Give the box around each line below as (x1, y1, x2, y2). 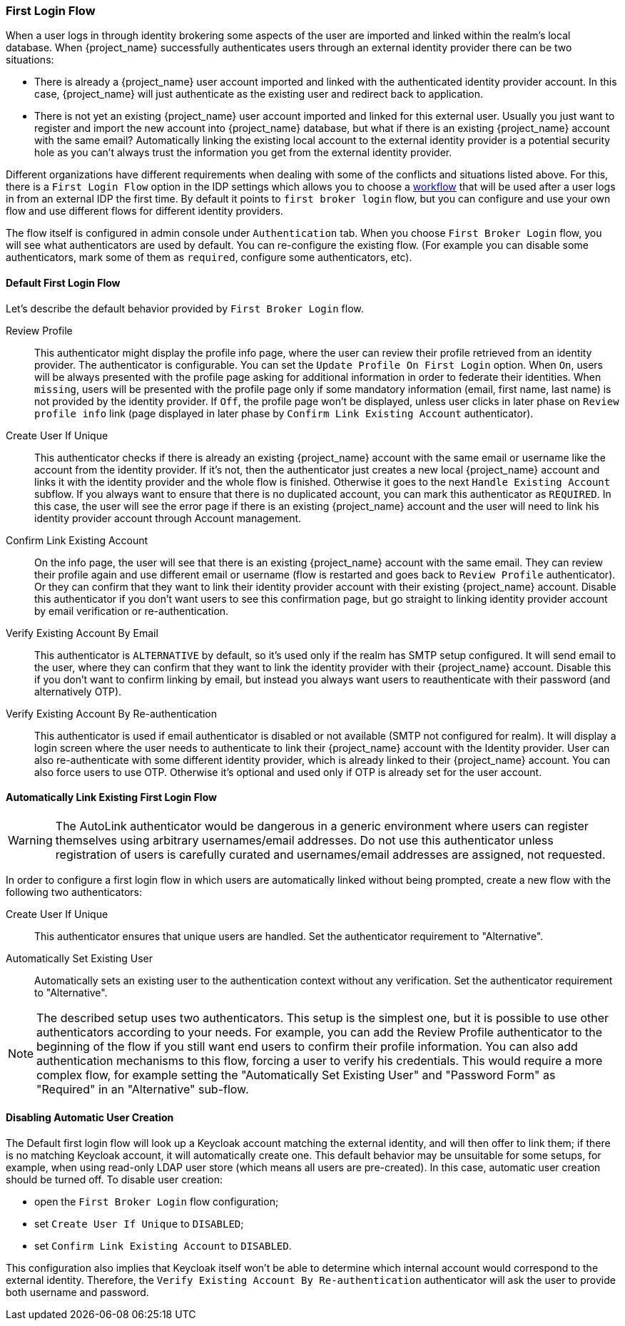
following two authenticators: (6, 885, 142, 898)
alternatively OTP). (34, 685, 122, 698)
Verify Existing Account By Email (6, 626, 158, 639)
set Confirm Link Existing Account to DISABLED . (34, 1240, 292, 1253)
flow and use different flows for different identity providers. (6, 205, 283, 218)
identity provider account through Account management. (34, 511, 302, 524)
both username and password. (6, 1286, 149, 1299)
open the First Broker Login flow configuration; (34, 1195, 279, 1208)
